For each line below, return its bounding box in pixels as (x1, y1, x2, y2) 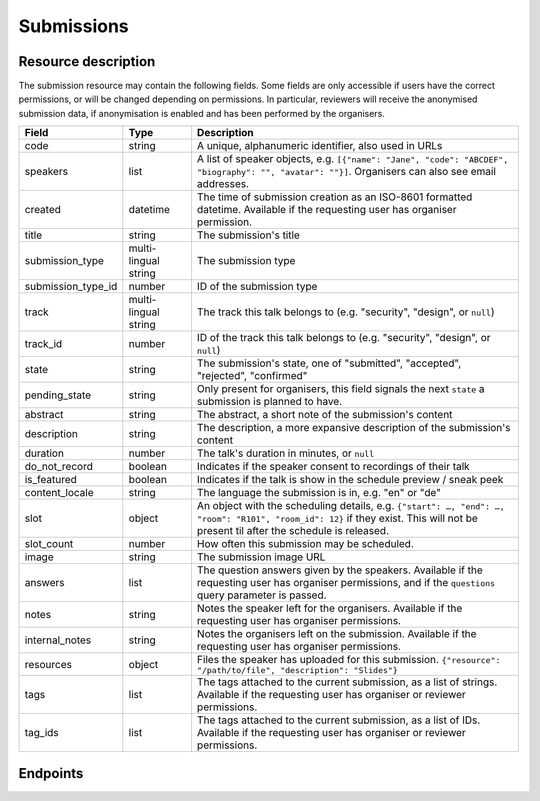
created (24, 203, 62, 217)
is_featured (24, 473, 77, 487)
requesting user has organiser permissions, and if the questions (196, 576, 495, 590)
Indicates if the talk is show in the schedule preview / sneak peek (196, 473, 504, 487)
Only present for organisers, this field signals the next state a (196, 382, 485, 396)
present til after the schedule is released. (196, 524, 390, 538)
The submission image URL (196, 550, 326, 564)
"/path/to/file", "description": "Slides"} (196, 665, 399, 676)
